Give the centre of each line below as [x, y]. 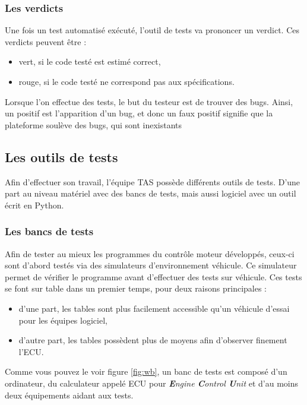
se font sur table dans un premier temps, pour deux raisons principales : [136, 288]
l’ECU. [31, 351]
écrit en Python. [34, 205]
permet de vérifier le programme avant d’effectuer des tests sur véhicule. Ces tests [153, 276]
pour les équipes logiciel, [63, 320]
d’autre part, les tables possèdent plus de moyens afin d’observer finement [153, 340]
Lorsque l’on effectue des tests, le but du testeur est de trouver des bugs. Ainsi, [149, 101]
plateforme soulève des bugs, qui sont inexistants [93, 124]
